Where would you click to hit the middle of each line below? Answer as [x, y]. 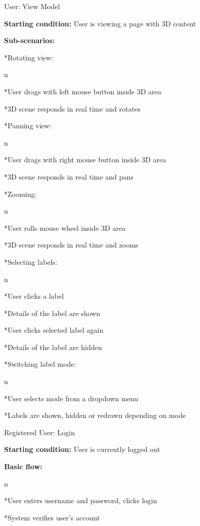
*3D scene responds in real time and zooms [71, 245]
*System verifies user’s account [52, 517]
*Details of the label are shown [52, 313]
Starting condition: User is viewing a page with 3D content [100, 23]
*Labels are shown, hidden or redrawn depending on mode [95, 415]
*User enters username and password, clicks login [81, 500]
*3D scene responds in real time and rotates [72, 108]
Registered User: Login [40, 432]
